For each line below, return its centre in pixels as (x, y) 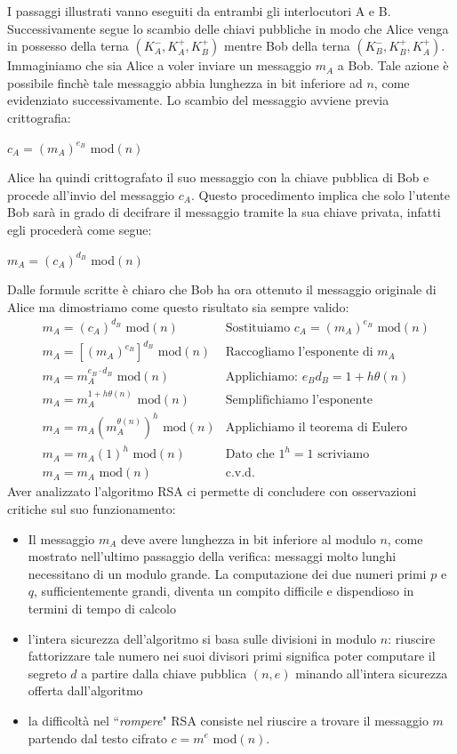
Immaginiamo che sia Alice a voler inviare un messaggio (160, 65)
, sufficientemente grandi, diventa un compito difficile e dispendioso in (224, 591)
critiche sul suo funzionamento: (92, 509)
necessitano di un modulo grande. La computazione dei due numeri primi (227, 573)
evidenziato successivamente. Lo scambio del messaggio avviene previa (198, 100)
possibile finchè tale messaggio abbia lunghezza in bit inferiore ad (185, 82)
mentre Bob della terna (287, 46)
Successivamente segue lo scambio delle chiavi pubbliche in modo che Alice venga (228, 28)
